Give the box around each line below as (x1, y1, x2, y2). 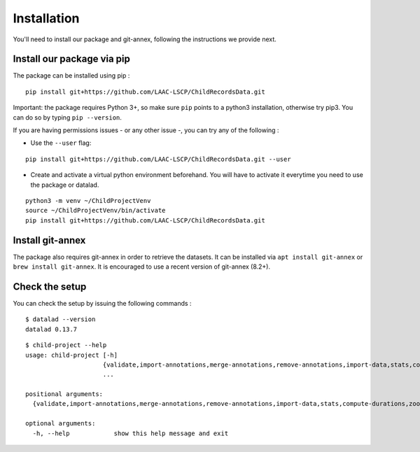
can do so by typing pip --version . (13, 113, 122, 122)
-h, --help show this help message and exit (32, 429, 229, 437)
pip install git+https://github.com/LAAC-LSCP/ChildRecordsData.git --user (25, 155, 291, 163)
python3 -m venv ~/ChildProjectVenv (25, 197, 151, 204)
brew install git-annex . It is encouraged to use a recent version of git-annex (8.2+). (13, 262, 271, 271)
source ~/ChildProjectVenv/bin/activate (25, 206, 166, 215)
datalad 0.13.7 (25, 325, 78, 333)
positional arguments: (25, 390, 104, 398)
